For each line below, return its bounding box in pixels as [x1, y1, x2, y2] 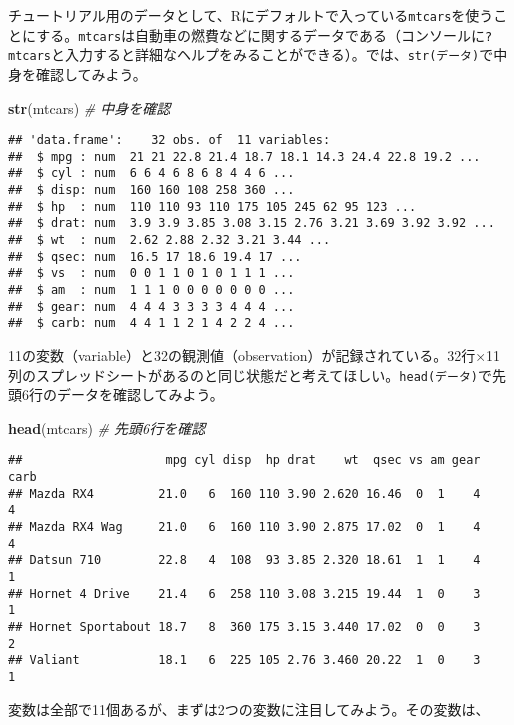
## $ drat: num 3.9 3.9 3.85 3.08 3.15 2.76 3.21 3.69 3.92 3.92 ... [8, 216, 495, 231]
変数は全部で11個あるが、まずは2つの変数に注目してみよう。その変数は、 [8, 698, 490, 719]
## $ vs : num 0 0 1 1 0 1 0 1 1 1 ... [8, 266, 295, 281]
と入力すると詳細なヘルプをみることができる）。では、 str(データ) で [50, 44, 494, 65]
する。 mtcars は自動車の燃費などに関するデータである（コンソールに [36, 24, 485, 45]
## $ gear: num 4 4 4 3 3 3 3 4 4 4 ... [8, 299, 295, 314]
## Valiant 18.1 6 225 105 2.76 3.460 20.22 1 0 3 [8, 653, 481, 668]
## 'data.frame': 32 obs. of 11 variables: [8, 133, 331, 148]
